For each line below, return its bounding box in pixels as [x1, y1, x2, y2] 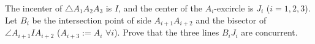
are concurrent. [241, 26, 298, 39]
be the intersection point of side [32, 13, 151, 26]
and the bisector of [195, 13, 267, 26]
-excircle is [214, 2, 254, 14]
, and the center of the [118, 2, 202, 14]
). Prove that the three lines [114, 26, 219, 39]
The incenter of [5, 2, 63, 14]
